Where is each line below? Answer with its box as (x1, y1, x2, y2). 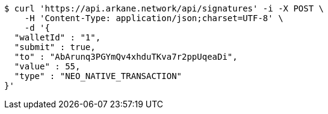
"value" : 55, (14, 62, 81, 71)
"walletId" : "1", (14, 33, 101, 42)
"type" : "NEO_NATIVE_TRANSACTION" (14, 71, 182, 81)
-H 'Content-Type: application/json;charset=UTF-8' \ (24, 13, 283, 23)
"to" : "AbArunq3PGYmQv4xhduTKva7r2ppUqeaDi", (14, 52, 238, 62)
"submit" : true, (14, 42, 96, 52)
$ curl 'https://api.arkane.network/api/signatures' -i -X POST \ (4, 4, 324, 13)
